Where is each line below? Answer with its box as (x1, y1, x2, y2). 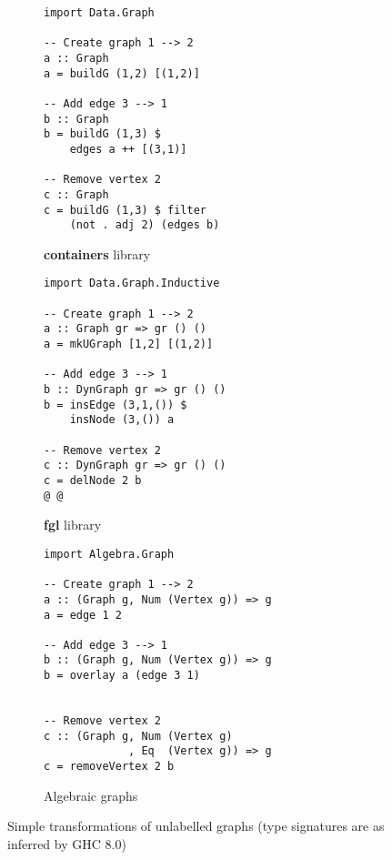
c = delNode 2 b (44, 473, 142, 487)
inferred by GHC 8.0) (7, 834, 126, 853)
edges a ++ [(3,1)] (69, 142, 187, 156)
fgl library (44, 515, 102, 534)
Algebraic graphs (44, 785, 138, 804)
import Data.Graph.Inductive (44, 277, 220, 290)
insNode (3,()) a (69, 413, 175, 427)
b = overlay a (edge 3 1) (44, 669, 200, 683)
